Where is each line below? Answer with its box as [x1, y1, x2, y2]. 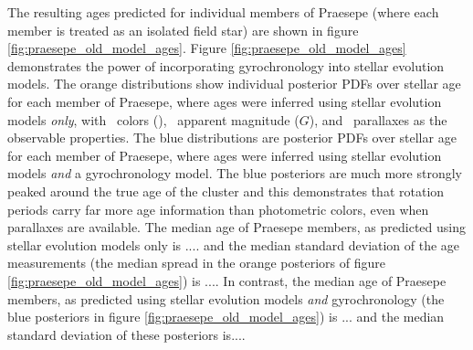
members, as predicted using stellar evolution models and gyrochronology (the [7, 289, 445, 308]
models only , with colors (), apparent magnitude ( [7, 110, 300, 129]
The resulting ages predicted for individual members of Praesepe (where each [7, 3, 439, 21]
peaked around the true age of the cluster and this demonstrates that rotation [7, 181, 445, 200]
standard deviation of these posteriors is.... [7, 324, 246, 344]
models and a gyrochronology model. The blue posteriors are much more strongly [7, 164, 462, 183]
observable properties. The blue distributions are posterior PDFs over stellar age [7, 128, 457, 147]
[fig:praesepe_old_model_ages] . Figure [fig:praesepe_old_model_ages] [7, 38, 406, 58]
